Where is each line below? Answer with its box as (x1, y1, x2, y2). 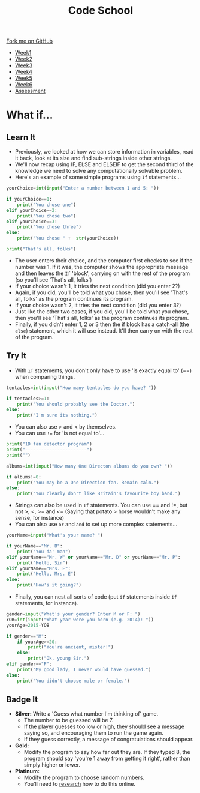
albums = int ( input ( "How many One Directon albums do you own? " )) (6, 463, 172, 469)
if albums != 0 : (6, 474, 42, 480)
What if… (6, 109, 53, 122)
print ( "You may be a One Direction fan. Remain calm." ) (17, 480, 160, 486)
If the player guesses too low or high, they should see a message (23, 723, 184, 730)
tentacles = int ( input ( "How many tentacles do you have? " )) (6, 385, 157, 391)
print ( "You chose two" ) (17, 213, 77, 219)
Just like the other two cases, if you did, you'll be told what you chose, (14, 307, 189, 315)
